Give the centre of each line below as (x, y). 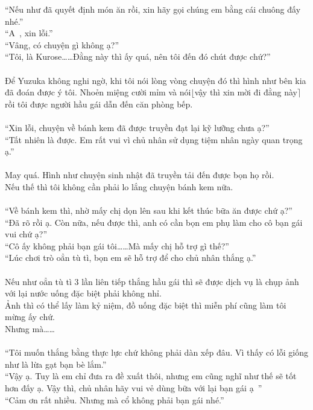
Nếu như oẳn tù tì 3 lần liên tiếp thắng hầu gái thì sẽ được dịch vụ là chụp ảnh (152, 281)
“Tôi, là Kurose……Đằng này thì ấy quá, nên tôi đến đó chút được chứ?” (138, 56)
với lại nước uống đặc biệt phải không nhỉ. (83, 293)
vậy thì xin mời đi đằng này (246, 92)
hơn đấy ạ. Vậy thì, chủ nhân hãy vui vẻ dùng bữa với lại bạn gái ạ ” (134, 388)
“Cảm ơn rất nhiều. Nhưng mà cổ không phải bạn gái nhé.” (115, 399)
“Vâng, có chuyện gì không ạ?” (62, 44)
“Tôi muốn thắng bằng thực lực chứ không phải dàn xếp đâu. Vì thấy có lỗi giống (156, 352)
